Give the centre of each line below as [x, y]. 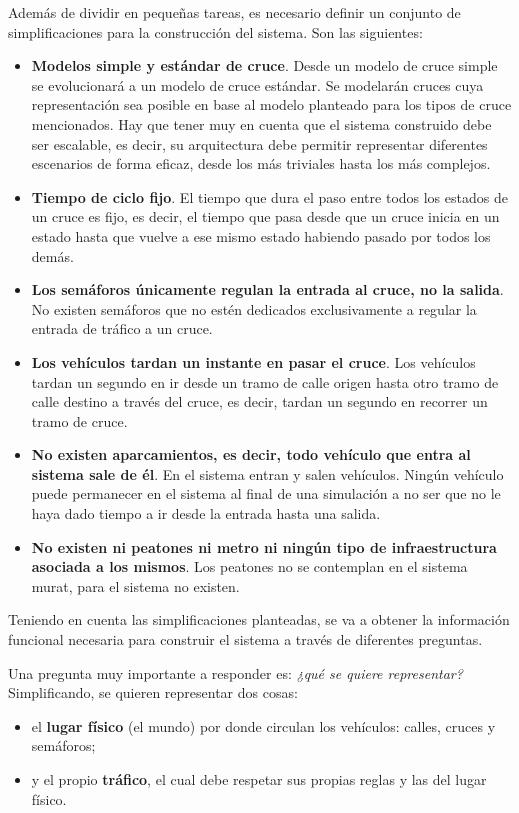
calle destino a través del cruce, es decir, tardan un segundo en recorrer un [259, 401]
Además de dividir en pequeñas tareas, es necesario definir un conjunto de [234, 12]
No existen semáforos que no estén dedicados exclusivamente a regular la [254, 308]
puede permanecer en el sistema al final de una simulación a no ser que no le [266, 493]
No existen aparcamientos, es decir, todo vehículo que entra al [251, 454]
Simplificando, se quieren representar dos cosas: [153, 692]
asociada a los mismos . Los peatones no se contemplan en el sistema [249, 566]
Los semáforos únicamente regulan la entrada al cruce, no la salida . [267, 289]
